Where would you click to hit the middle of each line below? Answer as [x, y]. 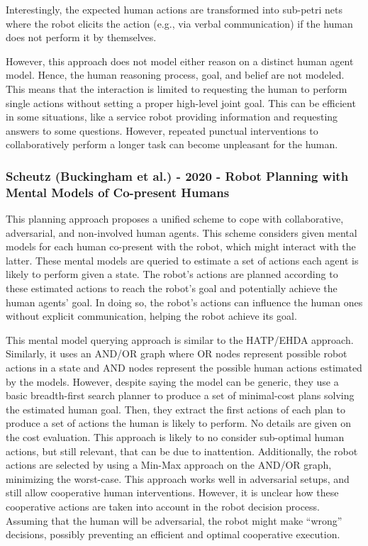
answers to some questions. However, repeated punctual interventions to [162, 130]
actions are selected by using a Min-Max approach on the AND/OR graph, [169, 465]
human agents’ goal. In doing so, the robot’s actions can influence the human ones [184, 302]
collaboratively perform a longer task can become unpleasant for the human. [172, 144]
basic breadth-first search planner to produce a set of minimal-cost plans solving [180, 395]
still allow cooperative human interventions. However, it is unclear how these [172, 492]
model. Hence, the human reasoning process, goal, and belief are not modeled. [175, 75]
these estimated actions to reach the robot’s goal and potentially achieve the [172, 288]
